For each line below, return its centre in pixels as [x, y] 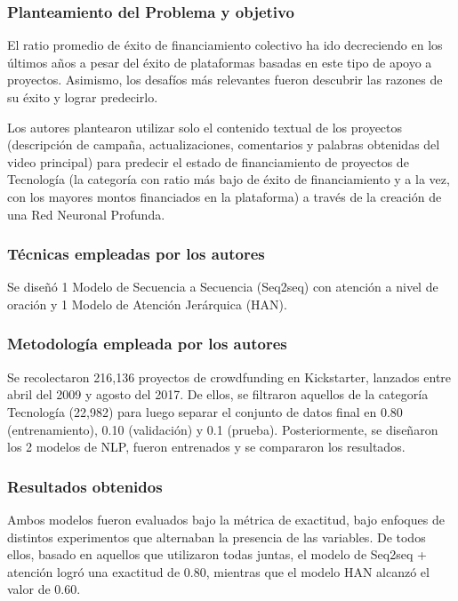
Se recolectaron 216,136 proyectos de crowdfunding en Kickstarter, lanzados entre [229, 377]
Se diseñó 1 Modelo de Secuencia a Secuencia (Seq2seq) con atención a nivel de [223, 287]
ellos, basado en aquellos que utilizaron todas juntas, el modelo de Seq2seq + [217, 554]
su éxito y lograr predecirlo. [83, 97]
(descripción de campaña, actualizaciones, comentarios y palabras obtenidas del [224, 144]
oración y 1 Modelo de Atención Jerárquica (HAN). [147, 304]
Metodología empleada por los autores [147, 344]
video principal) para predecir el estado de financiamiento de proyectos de [208, 161]
